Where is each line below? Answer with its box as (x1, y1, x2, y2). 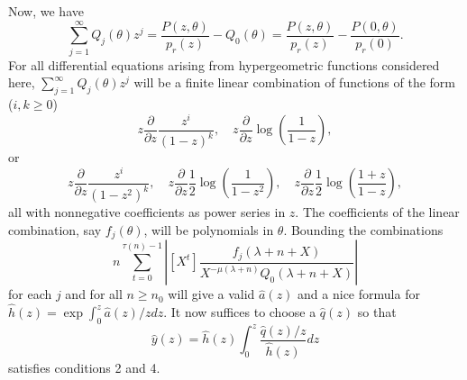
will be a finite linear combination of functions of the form (133, 73, 455, 92)
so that (357, 303, 397, 321)
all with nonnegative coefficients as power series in (8, 203, 286, 222)
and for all (65, 285, 123, 303)
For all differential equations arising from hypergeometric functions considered (8, 55, 440, 74)
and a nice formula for (298, 285, 420, 303)
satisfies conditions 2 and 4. (8, 358, 160, 377)
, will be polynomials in (143, 220, 274, 239)
